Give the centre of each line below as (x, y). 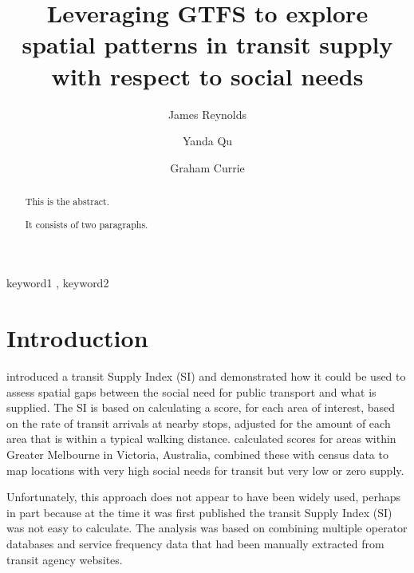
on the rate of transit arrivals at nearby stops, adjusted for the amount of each (199, 423)
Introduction (77, 338)
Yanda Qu (207, 141)
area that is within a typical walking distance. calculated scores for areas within (201, 439)
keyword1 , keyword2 (58, 283)
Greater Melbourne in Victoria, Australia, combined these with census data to (197, 454)
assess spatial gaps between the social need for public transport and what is (191, 391)
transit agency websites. (65, 559)
